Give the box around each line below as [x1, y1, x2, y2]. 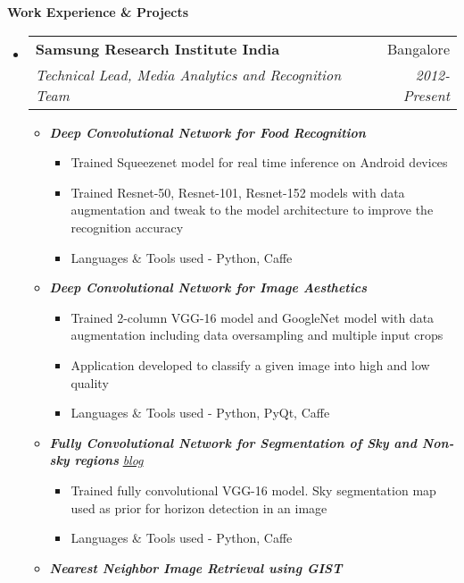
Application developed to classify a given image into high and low [70, 355, 430, 374]
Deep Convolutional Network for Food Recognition [49, 123, 366, 141]
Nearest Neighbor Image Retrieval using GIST [49, 558, 343, 577]
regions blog [74, 451, 144, 469]
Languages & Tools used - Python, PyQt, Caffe [70, 403, 330, 422]
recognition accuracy [70, 217, 184, 236]
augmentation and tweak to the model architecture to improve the [70, 200, 434, 219]
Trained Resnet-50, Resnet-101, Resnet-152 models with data [70, 182, 405, 201]
